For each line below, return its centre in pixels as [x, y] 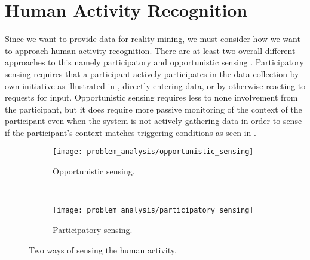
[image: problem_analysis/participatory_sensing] [153, 211]
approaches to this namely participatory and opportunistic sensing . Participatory [154, 62]
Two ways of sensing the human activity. [103, 250]
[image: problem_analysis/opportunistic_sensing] [153, 152]
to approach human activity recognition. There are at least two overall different [150, 50]
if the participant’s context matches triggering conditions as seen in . [131, 132]
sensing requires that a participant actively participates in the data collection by [152, 73]
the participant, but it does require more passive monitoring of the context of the [154, 109]
